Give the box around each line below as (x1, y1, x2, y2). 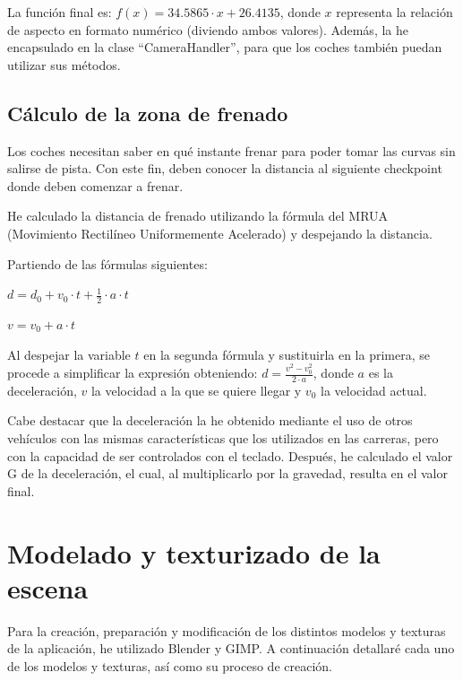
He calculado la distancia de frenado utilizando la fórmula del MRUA (7, 206, 389, 225)
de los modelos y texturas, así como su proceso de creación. (7, 656, 332, 675)
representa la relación (336, 3, 453, 21)
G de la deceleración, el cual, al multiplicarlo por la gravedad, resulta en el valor (7, 464, 448, 483)
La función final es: (7, 3, 112, 21)
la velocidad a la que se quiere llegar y (90, 380, 302, 399)
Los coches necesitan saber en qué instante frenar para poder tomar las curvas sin (7, 141, 456, 160)
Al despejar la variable (7, 345, 131, 363)
